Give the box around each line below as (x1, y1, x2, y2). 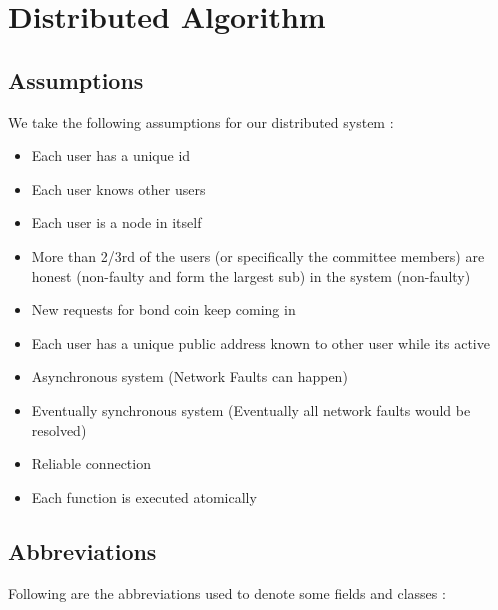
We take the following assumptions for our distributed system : (8, 111, 394, 132)
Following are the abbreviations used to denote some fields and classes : (8, 582, 446, 603)
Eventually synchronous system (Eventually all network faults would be (31, 399, 471, 420)
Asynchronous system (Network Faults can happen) (31, 366, 348, 387)
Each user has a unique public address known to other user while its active (31, 332, 490, 353)
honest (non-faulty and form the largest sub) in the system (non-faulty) (31, 265, 471, 286)
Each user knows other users (31, 178, 206, 199)
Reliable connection (31, 453, 151, 474)
